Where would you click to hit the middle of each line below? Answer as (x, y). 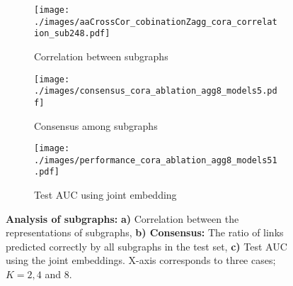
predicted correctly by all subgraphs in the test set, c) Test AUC (146, 246)
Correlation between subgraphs (101, 56)
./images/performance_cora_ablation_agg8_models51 (156, 160)
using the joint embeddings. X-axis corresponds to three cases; (141, 260)
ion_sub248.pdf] (72, 34)
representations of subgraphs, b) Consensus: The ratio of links (145, 232)
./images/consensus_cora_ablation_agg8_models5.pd (156, 91)
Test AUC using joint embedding (105, 195)
